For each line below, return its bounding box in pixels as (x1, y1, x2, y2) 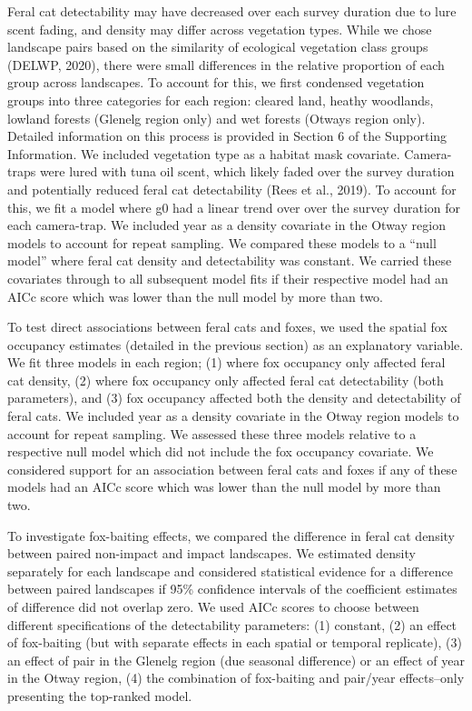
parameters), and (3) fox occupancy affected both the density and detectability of (7, 388, 461, 407)
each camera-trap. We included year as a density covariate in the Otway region (7, 215, 446, 235)
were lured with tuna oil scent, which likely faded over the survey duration (39, 162, 455, 181)
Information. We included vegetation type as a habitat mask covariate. (7, 144, 400, 163)
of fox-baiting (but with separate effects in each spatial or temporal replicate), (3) (7, 633, 462, 652)
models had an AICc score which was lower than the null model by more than (7, 477, 441, 496)
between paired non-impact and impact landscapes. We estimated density (7, 544, 416, 563)
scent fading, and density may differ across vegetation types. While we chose (7, 19, 432, 38)
